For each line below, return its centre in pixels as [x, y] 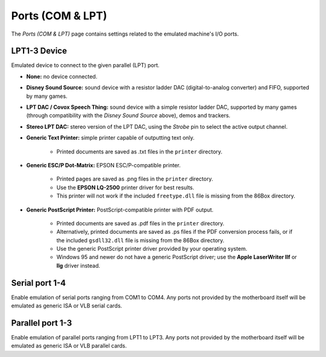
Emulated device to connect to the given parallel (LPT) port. [85, 65]
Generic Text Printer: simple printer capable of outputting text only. [110, 138]
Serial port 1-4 [39, 283]
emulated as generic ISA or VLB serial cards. [67, 306]
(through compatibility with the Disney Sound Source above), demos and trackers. [128, 115]
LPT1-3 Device [39, 51]
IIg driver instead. [78, 265]
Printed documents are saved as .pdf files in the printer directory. [140, 223]
